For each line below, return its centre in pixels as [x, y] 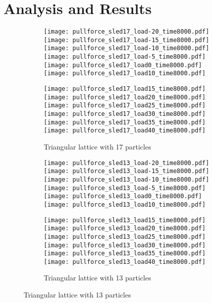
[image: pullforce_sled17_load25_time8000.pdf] [125, 106]
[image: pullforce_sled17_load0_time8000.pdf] [123, 65]
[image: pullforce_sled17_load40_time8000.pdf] [125, 131]
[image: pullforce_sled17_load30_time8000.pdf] [125, 114]
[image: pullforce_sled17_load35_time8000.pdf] [125, 122]
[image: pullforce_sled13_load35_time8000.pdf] [125, 254]
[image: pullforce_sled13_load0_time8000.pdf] [123, 196]
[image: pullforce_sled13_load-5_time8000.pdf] [125, 188]
